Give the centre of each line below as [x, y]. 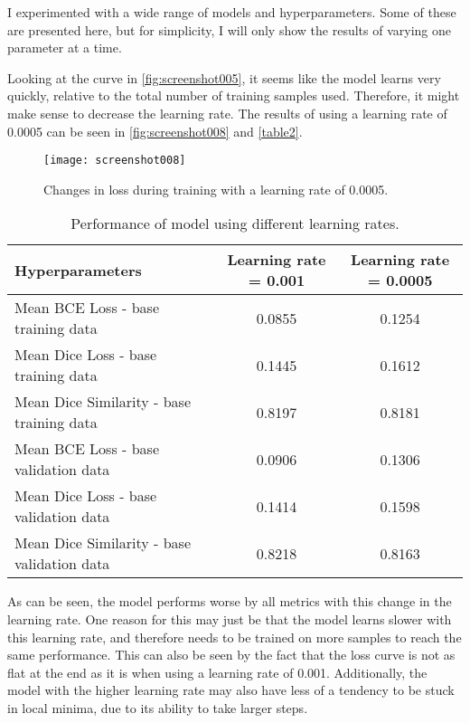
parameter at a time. [65, 48]
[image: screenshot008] [115, 161]
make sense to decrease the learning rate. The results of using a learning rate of [227, 113]
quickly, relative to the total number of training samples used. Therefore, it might [234, 95]
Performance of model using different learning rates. [235, 224]
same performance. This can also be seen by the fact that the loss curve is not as [231, 655]
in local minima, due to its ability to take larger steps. [158, 707]
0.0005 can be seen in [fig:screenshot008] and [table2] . [155, 131]
